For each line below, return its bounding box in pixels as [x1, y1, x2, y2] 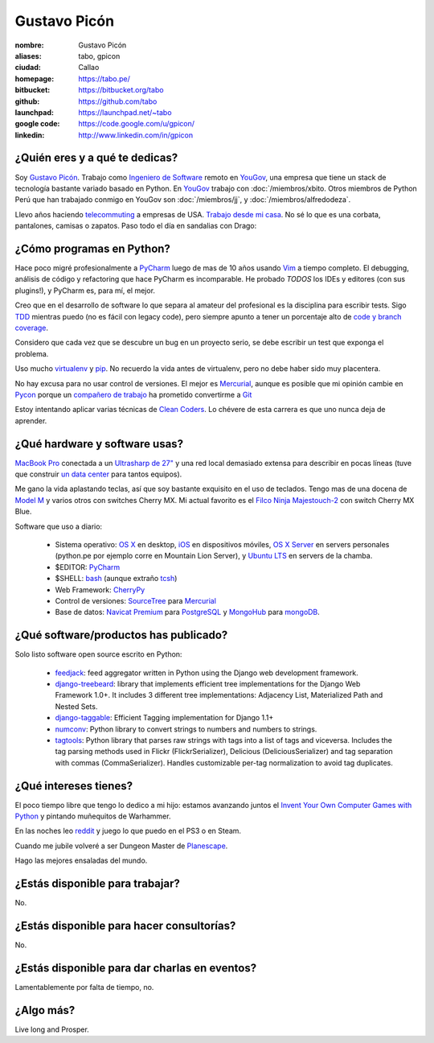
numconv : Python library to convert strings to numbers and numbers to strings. [55, 724, 317, 734]
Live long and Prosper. [14, 1024, 90, 1034]
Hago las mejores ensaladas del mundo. [14, 855, 148, 865]
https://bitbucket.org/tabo [78, 85, 164, 95]
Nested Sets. [55, 701, 98, 711]
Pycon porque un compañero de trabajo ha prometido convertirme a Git [14, 390, 252, 399]
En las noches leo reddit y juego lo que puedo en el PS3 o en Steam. [14, 826, 241, 836]
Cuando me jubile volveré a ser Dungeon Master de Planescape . [14, 841, 228, 851]
